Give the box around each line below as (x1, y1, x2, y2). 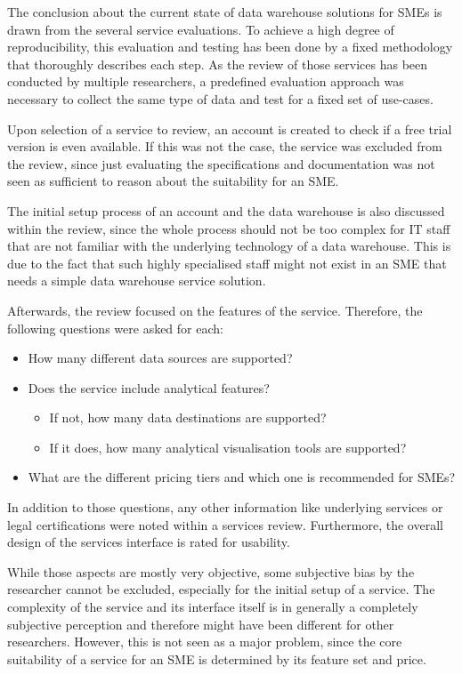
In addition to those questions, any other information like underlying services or (7, 498, 443, 517)
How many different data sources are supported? (28, 349, 293, 367)
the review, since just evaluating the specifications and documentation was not (7, 154, 435, 173)
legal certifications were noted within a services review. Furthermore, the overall (7, 515, 443, 534)
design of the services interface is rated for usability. (7, 533, 290, 551)
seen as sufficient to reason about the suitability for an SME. (7, 172, 339, 190)
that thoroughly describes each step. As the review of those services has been (7, 54, 428, 73)
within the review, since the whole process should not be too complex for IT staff (7, 219, 450, 237)
